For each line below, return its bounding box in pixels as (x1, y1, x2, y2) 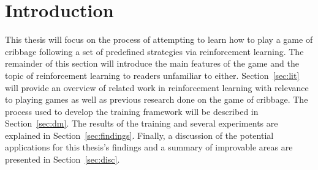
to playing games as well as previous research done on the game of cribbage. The (5, 93, 308, 106)
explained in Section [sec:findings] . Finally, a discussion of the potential (5, 128, 274, 141)
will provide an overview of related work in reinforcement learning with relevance (5, 81, 309, 94)
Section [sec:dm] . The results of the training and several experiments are (5, 117, 278, 130)
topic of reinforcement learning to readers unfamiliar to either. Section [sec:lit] (5, 68, 300, 81)
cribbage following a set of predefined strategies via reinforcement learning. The (5, 45, 304, 57)
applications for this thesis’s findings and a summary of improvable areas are (5, 141, 293, 153)
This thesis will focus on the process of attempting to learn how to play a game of (5, 33, 313, 46)
